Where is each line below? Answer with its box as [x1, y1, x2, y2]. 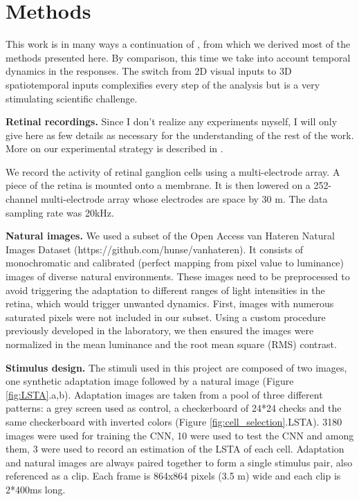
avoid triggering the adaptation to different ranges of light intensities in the [6, 282, 325, 297]
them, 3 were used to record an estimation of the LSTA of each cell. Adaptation [6, 441, 344, 456]
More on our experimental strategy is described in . [6, 141, 223, 156]
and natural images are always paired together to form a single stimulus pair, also [6, 455, 353, 469]
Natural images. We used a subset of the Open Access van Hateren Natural [6, 228, 335, 243]
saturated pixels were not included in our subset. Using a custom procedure [6, 309, 326, 324]
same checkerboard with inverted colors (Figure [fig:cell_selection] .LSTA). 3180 [6, 414, 342, 428]
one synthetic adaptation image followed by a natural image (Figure [6, 374, 294, 388]
